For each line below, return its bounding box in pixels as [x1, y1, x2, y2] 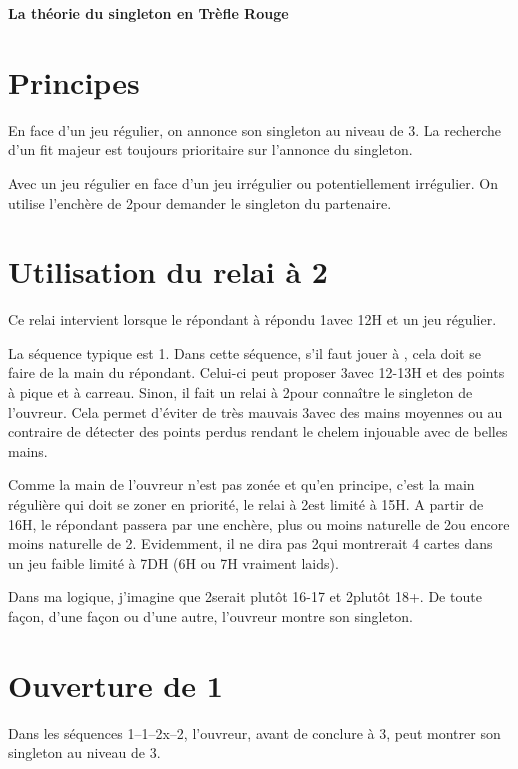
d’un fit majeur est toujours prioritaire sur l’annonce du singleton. [8, 139, 413, 160]
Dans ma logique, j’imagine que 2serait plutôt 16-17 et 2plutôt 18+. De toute [8, 586, 482, 607]
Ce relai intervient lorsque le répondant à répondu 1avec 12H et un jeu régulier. [8, 309, 497, 330]
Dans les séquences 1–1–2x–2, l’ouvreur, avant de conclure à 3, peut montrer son [8, 722, 501, 743]
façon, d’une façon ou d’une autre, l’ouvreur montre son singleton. [8, 605, 413, 626]
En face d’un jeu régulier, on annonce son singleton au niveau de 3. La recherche [8, 119, 502, 140]
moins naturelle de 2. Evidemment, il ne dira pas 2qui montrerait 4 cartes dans [8, 533, 493, 554]
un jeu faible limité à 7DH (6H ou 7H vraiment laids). [8, 552, 339, 573]
